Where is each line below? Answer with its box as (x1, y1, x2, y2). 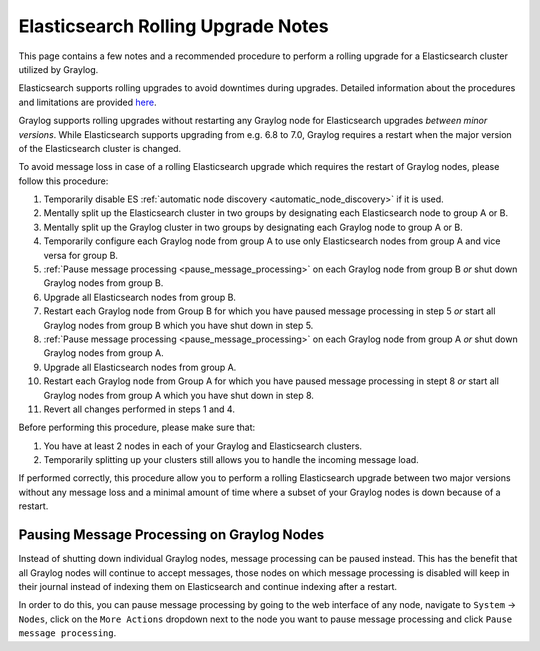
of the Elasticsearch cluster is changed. (18, 142, 182, 154)
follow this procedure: (18, 175, 109, 187)
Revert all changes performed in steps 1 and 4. (43, 403, 235, 415)
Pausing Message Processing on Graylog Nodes (18, 526, 325, 544)
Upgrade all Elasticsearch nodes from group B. (43, 291, 237, 303)
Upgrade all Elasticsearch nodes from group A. (43, 361, 237, 373)
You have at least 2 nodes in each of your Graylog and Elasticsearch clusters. (43, 440, 363, 452)
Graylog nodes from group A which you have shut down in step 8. (43, 389, 315, 401)
